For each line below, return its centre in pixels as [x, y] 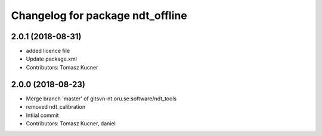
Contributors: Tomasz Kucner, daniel [71, 123]
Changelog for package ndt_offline [99, 15]
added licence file [48, 51]
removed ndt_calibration [56, 107]
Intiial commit [42, 115]
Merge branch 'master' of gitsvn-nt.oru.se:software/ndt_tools [101, 99]
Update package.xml [52, 59]
